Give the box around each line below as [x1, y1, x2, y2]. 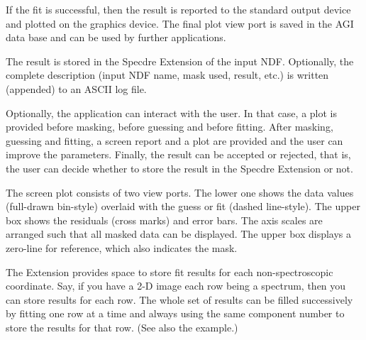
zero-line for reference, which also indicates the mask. [6, 240, 238, 255]
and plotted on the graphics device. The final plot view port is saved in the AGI [6, 16, 354, 31]
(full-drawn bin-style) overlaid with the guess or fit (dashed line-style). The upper [6, 199, 360, 214]
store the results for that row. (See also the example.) [6, 319, 238, 334]
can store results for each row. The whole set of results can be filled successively [6, 292, 353, 307]
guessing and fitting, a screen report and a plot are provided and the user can [6, 133, 343, 148]
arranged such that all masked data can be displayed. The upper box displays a [6, 226, 352, 241]
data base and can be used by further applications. [6, 30, 226, 45]
